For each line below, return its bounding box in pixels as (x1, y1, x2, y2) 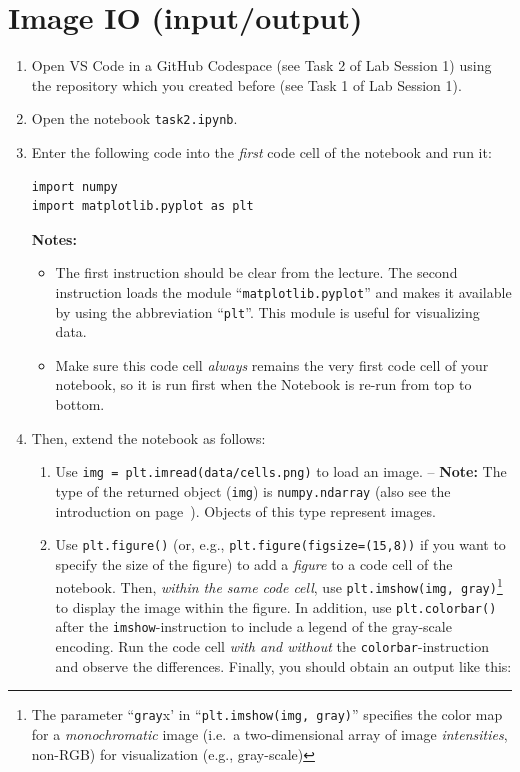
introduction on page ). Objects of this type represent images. (55, 500, 436, 521)
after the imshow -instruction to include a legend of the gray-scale (55, 616, 452, 637)
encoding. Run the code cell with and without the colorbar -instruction (55, 636, 489, 656)
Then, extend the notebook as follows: (31, 427, 266, 448)
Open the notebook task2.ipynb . (31, 108, 238, 129)
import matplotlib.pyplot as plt (31, 199, 254, 214)
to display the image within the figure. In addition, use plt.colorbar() (55, 596, 497, 617)
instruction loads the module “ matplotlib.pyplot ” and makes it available (55, 281, 512, 302)
